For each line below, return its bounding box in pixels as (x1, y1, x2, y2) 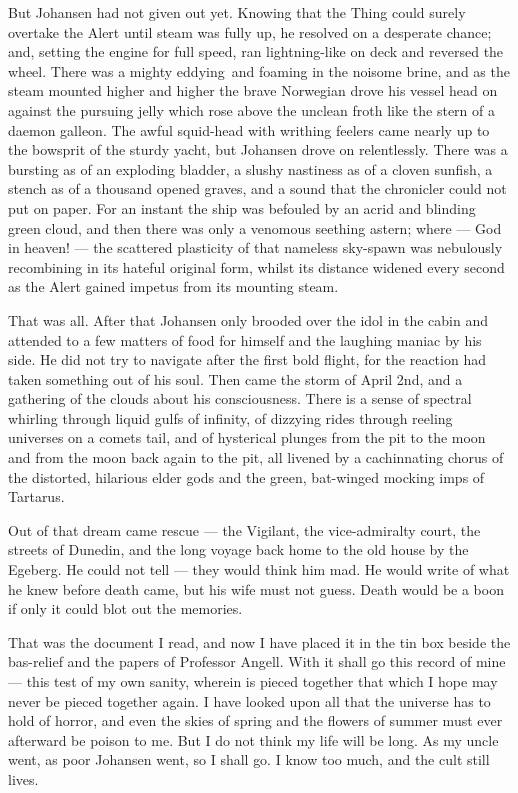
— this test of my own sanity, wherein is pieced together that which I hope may (8, 671, 498, 691)
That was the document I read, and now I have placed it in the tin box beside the (8, 631, 511, 652)
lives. (8, 768, 39, 789)
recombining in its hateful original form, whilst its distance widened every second (8, 256, 505, 277)
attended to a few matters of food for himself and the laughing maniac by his (8, 329, 482, 350)
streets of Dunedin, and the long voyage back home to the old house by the (8, 539, 469, 560)
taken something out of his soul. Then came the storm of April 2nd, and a (8, 368, 463, 389)
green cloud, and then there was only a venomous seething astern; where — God (8, 217, 502, 238)
